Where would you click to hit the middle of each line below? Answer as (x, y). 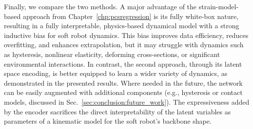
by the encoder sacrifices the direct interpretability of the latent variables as (117, 111)
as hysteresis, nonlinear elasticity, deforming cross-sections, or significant (112, 54)
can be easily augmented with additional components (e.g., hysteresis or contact (123, 92)
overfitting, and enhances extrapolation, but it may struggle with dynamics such (124, 45)
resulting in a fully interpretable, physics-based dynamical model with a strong (122, 26)
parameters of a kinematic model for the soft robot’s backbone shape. (108, 121)
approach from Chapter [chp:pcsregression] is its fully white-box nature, (131, 16)
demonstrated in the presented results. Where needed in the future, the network (123, 83)
